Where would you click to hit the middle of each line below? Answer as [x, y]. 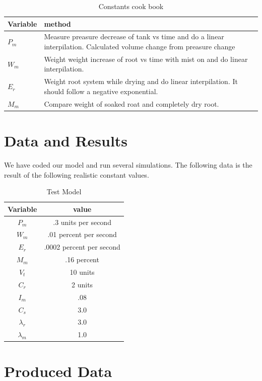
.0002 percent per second [82, 247]
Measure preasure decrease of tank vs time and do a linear [134, 36]
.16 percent [82, 259]
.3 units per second [82, 222]
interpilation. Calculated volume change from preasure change [140, 47]
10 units [82, 272]
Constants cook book [131, 6]
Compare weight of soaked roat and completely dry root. [132, 103]
